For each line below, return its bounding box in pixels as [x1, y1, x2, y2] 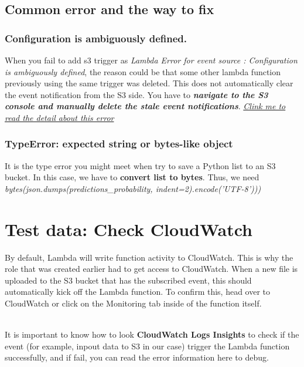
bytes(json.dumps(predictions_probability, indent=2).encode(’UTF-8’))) [5, 182, 261, 194]
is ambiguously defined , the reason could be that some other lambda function [5, 65, 281, 78]
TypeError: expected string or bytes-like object [5, 136, 233, 151]
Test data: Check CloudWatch [5, 217, 252, 241]
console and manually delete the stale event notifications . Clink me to [5, 100, 286, 112]
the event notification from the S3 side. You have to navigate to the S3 [5, 88, 268, 100]
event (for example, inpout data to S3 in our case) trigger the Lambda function [5, 339, 290, 352]
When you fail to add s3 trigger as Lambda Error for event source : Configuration [5, 54, 298, 66]
